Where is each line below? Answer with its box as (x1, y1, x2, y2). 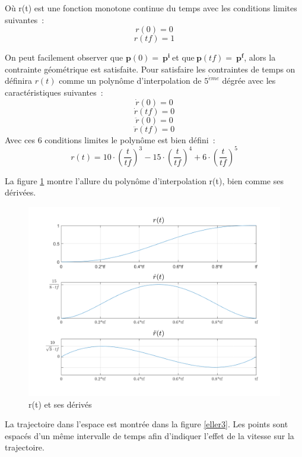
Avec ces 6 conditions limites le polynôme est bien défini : (5, 133, 215, 146)
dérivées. (5, 186, 36, 198)
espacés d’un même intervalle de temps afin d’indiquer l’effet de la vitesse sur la (5, 429, 294, 442)
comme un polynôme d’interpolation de (59, 74, 202, 87)
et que (172, 51, 195, 64)
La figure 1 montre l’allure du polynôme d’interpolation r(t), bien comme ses (5, 174, 284, 187)
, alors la (244, 51, 276, 64)
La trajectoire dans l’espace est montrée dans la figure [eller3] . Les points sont (5, 418, 288, 430)
